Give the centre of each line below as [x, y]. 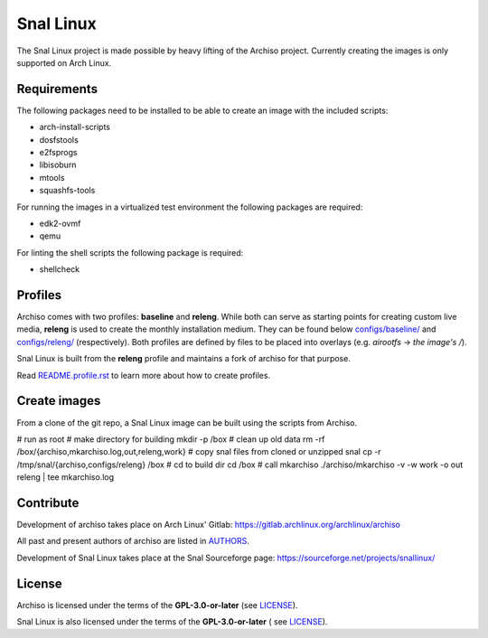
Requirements [57, 89]
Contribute [48, 503]
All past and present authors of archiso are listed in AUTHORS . [133, 541]
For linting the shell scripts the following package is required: [130, 252]
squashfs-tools [67, 191]
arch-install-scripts [75, 127]
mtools [52, 177]
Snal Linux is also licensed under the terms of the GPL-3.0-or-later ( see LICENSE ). [172, 622]
